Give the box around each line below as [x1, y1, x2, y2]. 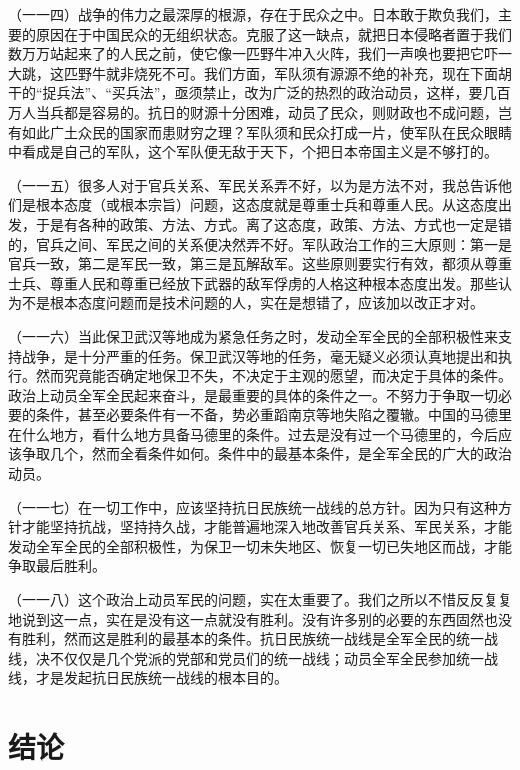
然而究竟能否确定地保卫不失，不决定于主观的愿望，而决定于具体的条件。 [35, 365, 512, 386]
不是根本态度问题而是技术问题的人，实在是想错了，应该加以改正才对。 [21, 292, 484, 313]
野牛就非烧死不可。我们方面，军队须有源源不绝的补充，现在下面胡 [77, 62, 512, 83]
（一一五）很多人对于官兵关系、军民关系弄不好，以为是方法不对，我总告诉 [8, 174, 498, 195]
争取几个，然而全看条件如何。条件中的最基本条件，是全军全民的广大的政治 [21, 443, 512, 464]
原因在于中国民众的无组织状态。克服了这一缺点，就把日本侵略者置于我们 [35, 23, 512, 44]
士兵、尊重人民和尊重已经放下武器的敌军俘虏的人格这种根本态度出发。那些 [8, 272, 498, 293]
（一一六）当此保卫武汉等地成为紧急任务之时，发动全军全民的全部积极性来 [8, 325, 498, 346]
